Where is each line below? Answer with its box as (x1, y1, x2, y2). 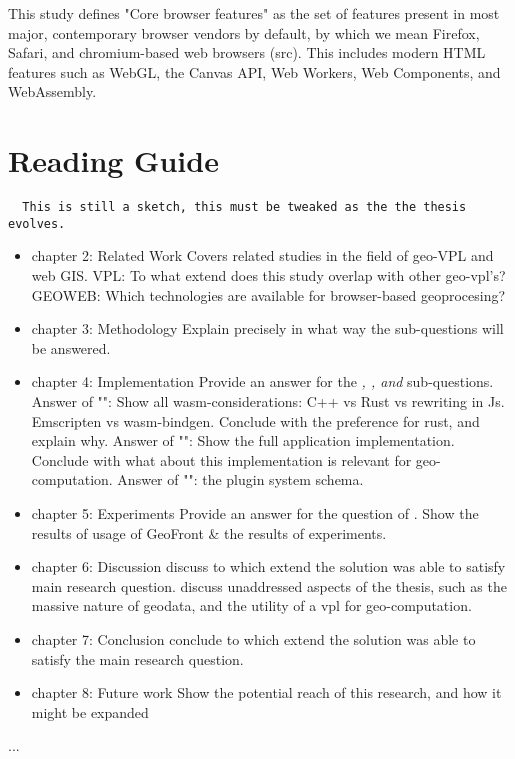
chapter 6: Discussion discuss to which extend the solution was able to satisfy (31, 556, 506, 577)
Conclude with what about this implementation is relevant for (31, 449, 412, 470)
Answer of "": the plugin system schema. (117, 469, 364, 490)
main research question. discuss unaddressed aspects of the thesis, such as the (31, 575, 507, 596)
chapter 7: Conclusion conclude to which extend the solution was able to (31, 628, 476, 649)
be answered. (31, 337, 111, 358)
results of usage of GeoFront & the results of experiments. (31, 522, 387, 543)
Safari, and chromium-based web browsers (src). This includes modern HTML (8, 42, 486, 63)
